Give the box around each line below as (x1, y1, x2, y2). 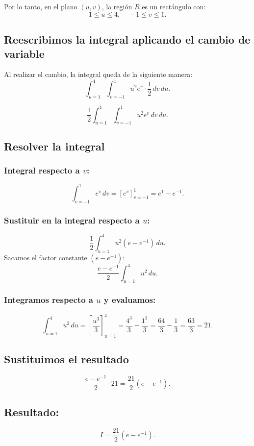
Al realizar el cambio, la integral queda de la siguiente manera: (4, 69, 193, 79)
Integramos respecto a (4, 294, 93, 306)
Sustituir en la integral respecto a (4, 214, 140, 226)
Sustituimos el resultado (4, 351, 129, 367)
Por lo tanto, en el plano (4, 1, 77, 11)
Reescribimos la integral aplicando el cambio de (4, 31, 251, 47)
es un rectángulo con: (142, 1, 206, 11)
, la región (102, 1, 132, 11)
